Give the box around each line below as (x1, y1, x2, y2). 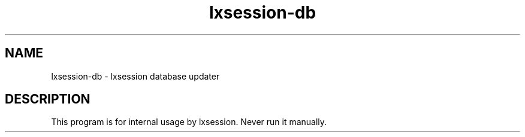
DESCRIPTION (5, 92, 90, 107)
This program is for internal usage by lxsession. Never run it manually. (51, 117, 327, 127)
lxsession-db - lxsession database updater (51, 71, 220, 81)
